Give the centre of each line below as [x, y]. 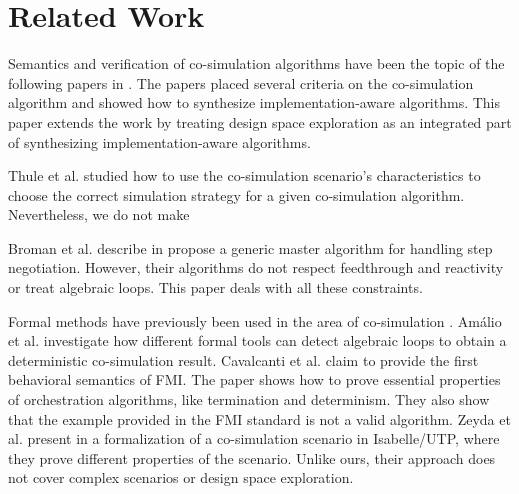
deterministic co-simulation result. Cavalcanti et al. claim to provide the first [243, 359]
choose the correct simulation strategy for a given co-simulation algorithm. [236, 194]
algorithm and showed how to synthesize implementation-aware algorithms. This [254, 102]
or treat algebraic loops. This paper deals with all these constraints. [215, 287]
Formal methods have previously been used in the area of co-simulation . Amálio [255, 320]
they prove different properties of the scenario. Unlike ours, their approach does [252, 457]
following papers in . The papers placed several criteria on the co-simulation [241, 82]
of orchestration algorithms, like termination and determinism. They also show [249, 399]
